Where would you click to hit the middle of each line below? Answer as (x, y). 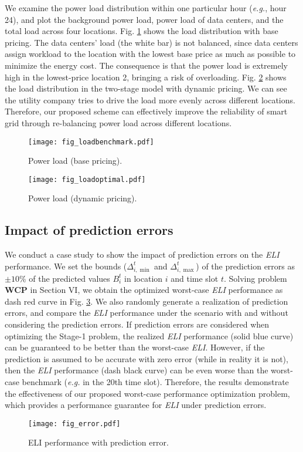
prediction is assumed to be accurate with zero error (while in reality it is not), (147, 358)
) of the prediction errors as (246, 266)
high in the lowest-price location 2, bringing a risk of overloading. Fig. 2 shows (146, 77)
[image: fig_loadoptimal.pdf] (87, 179)
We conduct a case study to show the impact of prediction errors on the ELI (142, 254)
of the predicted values (69, 278)
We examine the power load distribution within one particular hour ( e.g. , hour (146, 8)
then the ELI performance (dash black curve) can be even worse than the (137, 370)
